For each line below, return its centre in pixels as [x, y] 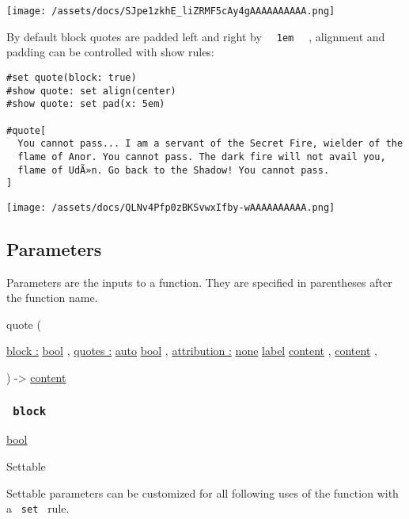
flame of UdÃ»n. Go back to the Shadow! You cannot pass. [174, 170]
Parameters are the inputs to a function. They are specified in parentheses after [199, 282]
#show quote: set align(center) [91, 91]
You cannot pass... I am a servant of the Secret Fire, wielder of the [210, 144]
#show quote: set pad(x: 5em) [86, 104]
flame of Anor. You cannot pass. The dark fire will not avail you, [202, 156]
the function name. [52, 298]
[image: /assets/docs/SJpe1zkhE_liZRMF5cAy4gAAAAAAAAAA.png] [171, 11]
